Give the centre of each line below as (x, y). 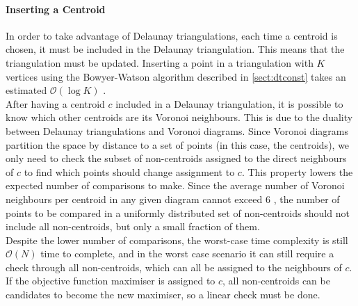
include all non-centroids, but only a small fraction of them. (133, 226)
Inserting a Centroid (56, 9)
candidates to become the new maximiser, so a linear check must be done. (163, 295)
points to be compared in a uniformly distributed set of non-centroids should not (178, 212)
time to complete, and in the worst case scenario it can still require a (187, 253)
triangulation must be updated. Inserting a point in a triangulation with (160, 62)
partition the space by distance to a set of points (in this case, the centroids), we (178, 144)
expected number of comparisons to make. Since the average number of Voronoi (175, 185)
